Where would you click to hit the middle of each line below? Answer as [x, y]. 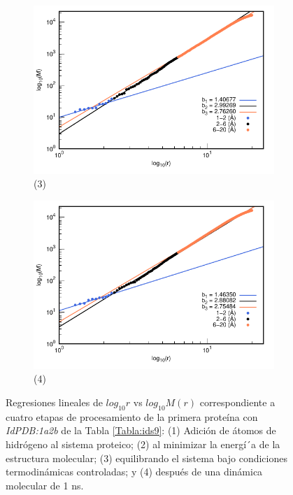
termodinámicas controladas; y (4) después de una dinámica [134, 472]
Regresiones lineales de [54, 402]
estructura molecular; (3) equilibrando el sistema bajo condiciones [146, 458]
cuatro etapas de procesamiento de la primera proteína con [132, 416]
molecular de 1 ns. [45, 485]
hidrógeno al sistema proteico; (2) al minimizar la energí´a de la [143, 444]
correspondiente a [237, 402]
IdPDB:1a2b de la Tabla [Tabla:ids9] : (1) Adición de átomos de [141, 430]
